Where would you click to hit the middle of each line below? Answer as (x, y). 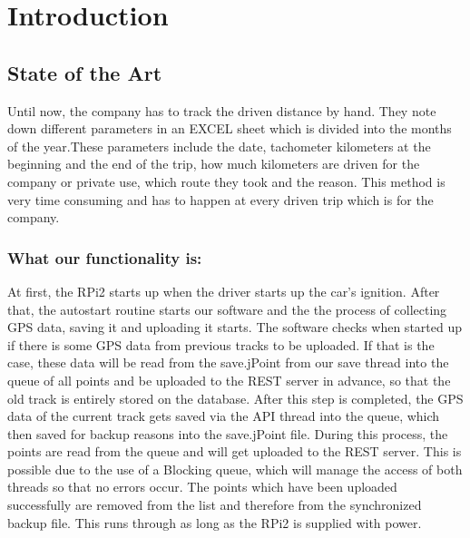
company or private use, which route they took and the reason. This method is (226, 181)
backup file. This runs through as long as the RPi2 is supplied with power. (215, 522)
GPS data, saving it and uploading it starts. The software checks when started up (235, 327)
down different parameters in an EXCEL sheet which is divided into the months (230, 128)
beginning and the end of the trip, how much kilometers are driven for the (214, 164)
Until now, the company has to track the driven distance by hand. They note (222, 110)
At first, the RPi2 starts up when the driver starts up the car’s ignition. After (224, 291)
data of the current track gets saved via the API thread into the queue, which (224, 416)
